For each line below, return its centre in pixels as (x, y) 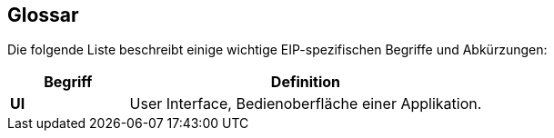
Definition (306, 82)
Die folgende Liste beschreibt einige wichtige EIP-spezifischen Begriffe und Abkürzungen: (277, 50)
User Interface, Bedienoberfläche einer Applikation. (306, 104)
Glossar (43, 15)
